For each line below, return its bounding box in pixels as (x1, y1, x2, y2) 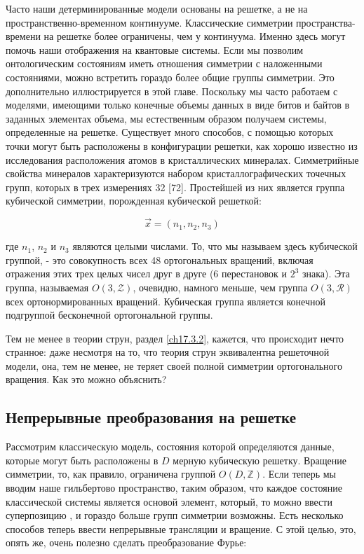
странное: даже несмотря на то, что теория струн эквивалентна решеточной (6, 345, 330, 359)
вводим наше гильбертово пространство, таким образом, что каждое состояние (6, 480, 342, 495)
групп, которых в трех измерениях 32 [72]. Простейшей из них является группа (6, 179, 345, 194)
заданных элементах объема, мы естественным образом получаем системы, (6, 111, 327, 125)
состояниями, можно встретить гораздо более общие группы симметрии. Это (6, 69, 335, 84)
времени (6, 29, 41, 43)
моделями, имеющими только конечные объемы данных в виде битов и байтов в (6, 97, 350, 112)
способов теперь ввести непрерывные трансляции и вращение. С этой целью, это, (6, 521, 356, 536)
